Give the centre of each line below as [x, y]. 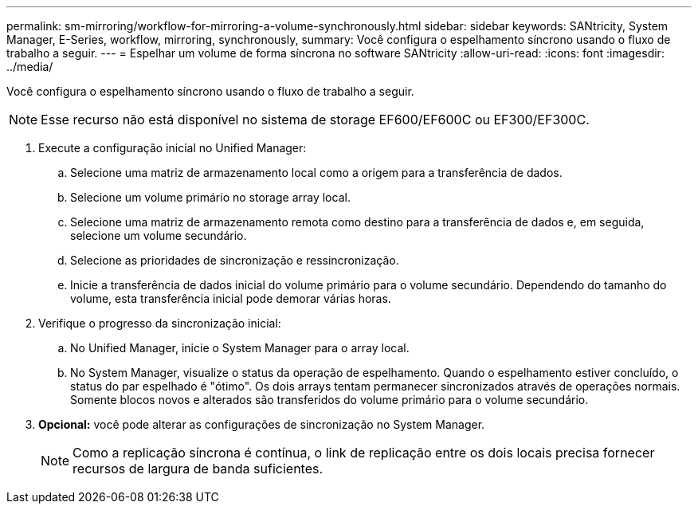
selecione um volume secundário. [159, 235]
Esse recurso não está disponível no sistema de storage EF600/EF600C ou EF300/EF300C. [315, 120]
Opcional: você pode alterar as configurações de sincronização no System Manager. [262, 424]
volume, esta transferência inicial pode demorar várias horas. [231, 298]
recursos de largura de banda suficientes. [198, 469]
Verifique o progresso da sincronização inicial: [160, 323]
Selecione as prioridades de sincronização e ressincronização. [235, 260]
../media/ [30, 67]
